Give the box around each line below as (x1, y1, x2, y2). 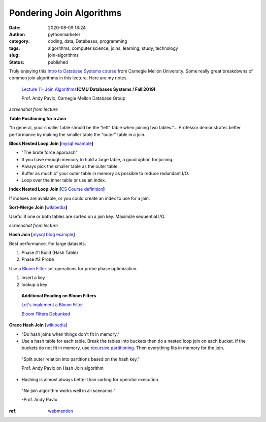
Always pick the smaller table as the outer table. (21, 163, 119, 170)
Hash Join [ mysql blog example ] (9, 232, 75, 238)
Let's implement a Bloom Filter (21, 302, 83, 308)
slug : (9, 52, 20, 58)
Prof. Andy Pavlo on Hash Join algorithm (21, 365, 103, 371)
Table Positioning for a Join (9, 115, 66, 121)
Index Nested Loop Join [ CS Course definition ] (9, 186, 105, 192)
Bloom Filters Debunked (21, 311, 70, 316)
